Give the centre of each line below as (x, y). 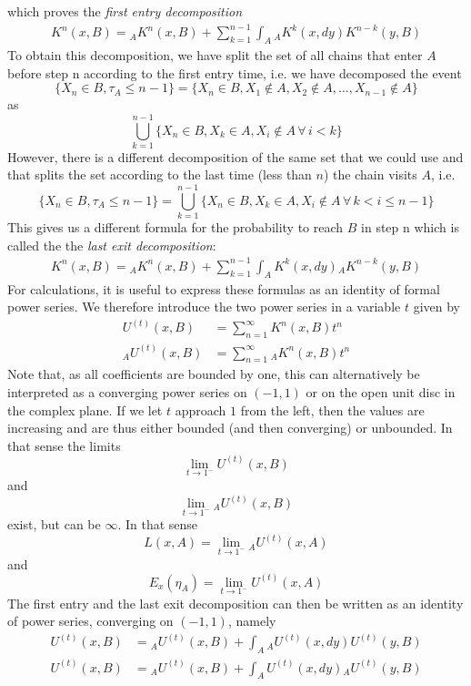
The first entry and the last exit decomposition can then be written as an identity (235, 603)
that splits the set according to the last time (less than (160, 174)
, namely (252, 621)
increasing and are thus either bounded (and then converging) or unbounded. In (230, 428)
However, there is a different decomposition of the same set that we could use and (235, 156)
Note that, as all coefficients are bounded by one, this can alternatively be (214, 374)
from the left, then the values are (332, 410)
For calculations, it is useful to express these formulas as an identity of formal (224, 288)
